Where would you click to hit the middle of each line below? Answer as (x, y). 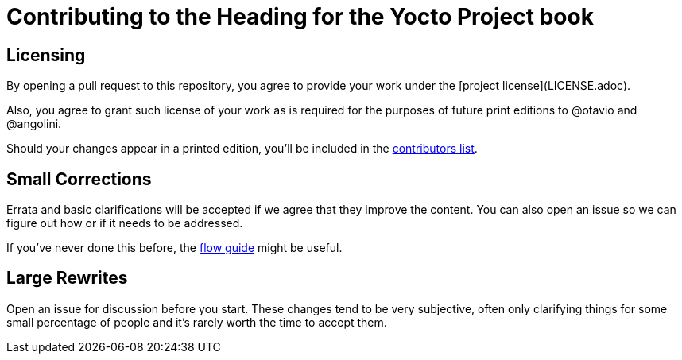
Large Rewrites (67, 278)
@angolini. (34, 124)
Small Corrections (79, 179)
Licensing (46, 55)
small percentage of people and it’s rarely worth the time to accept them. (197, 322)
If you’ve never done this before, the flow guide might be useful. (174, 248)
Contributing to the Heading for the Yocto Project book (300, 17)
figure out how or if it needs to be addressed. (125, 223)
